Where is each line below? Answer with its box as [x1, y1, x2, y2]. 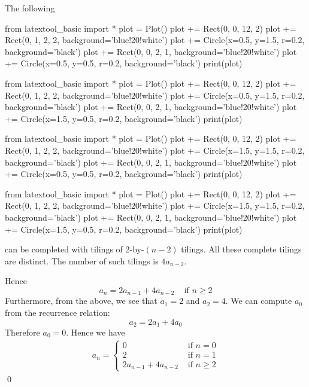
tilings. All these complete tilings [181, 243, 302, 255]
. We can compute [225, 294, 292, 307]
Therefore [5, 325, 40, 338]
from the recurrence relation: [5, 306, 110, 318]
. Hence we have [66, 325, 125, 338]
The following [5, 2, 55, 14]
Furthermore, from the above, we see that [5, 294, 157, 307]
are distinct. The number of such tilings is [5, 254, 159, 267]
